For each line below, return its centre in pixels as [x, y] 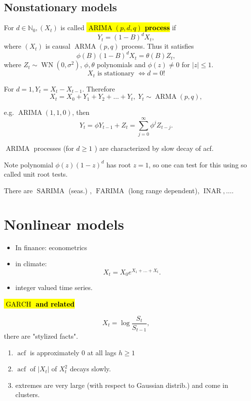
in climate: [31, 264]
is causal [58, 46]
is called [72, 27]
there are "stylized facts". [41, 336]
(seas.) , [80, 190]
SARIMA [50, 191]
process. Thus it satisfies [158, 46]
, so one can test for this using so [198, 164]
